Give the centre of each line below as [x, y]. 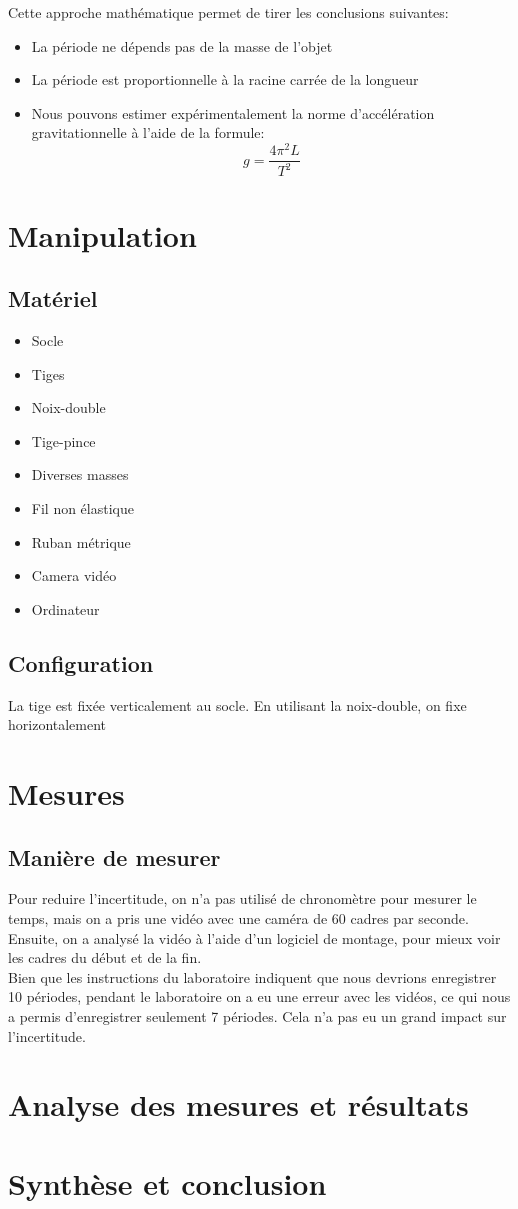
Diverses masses [80, 474]
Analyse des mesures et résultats [238, 1104]
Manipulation [102, 234]
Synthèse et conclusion [167, 1182]
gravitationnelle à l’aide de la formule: [148, 132]
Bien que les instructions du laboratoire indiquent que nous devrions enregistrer [252, 976]
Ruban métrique [81, 541]
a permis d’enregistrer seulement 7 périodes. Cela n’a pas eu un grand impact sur [257, 1015]
